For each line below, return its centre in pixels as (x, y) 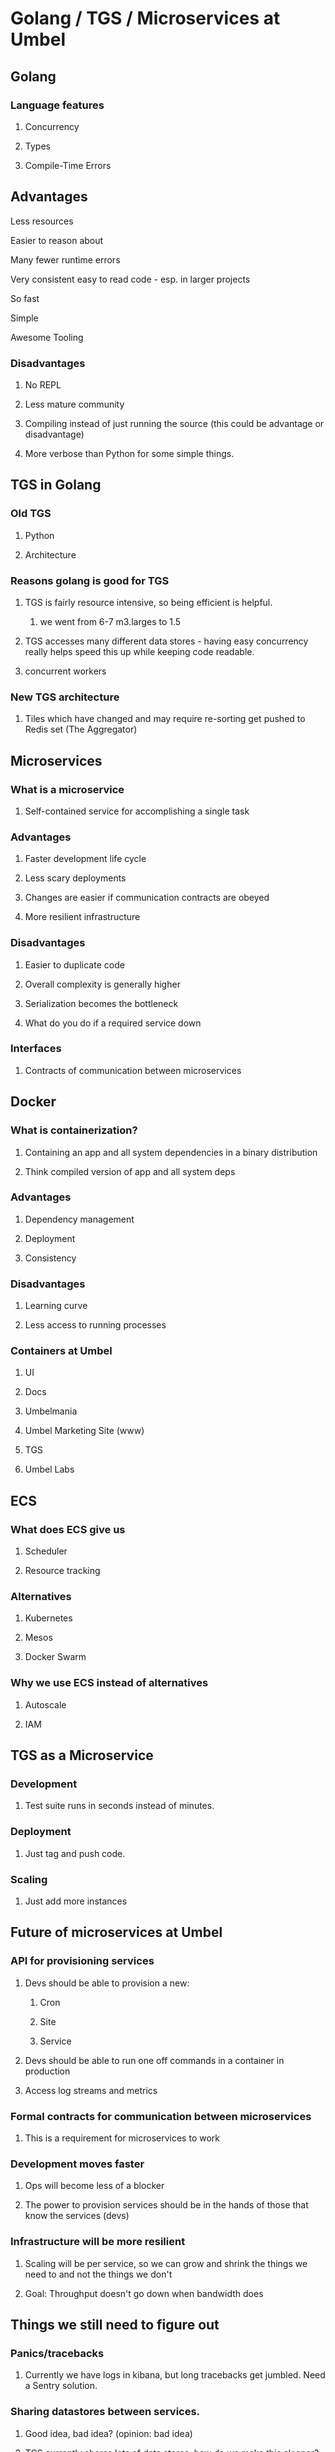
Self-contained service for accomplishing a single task (137, 811)
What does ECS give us (68, 1529)
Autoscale (45, 1704)
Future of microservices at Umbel (116, 1932)
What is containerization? (74, 1130)
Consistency (50, 1258)
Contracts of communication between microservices (133, 1070)
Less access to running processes (95, 1325)
